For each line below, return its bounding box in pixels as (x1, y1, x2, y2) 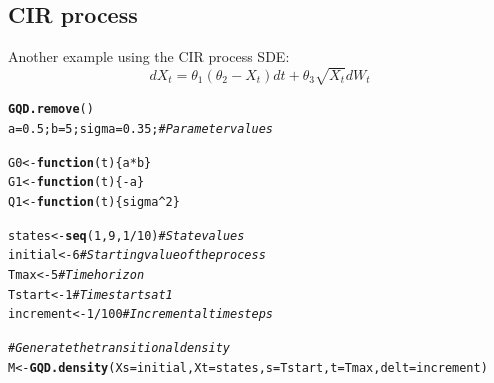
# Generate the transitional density (8, 340, 230, 355)
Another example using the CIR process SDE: (8, 46, 290, 67)
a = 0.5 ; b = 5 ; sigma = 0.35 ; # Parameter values (8, 122, 274, 136)
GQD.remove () (8, 102, 94, 117)
